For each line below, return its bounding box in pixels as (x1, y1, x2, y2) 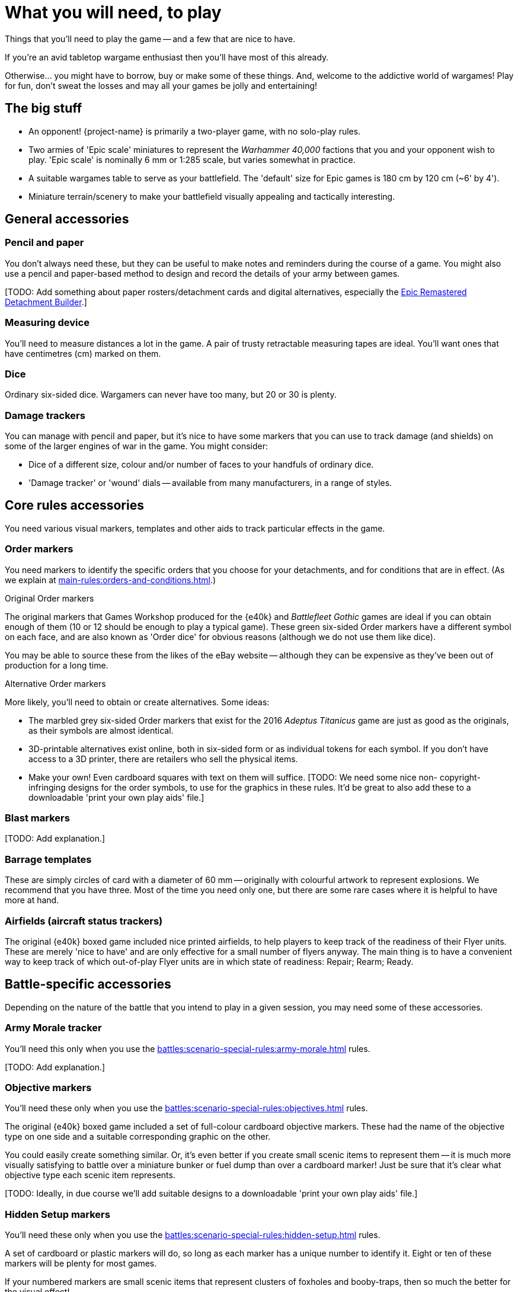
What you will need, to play (5, 2, 222, 23)
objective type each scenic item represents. (5, 1170, 175, 1181)
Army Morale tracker (5, 1022, 102, 1034)
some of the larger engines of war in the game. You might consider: (5, 441, 268, 452)
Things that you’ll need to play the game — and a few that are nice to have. (5, 33, 296, 44)
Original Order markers (5, 593, 94, 603)
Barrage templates (5, 853, 92, 865)
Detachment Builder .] (5, 296, 87, 307)
